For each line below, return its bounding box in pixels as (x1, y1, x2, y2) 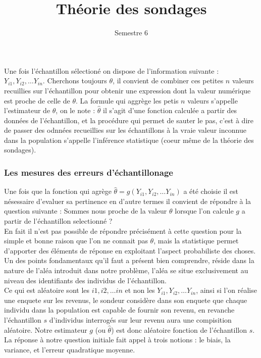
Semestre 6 (114, 27, 148, 38)
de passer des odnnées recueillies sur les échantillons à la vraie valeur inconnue (4, 125, 246, 135)
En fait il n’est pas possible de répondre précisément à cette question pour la (4, 225, 242, 236)
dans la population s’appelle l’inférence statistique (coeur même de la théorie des (4, 134, 254, 145)
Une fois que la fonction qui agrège (4, 186, 112, 196)
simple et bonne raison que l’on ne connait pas (4, 235, 148, 246)
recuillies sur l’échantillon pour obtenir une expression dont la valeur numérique (4, 85, 251, 95)
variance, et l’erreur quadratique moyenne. (4, 344, 135, 354)
